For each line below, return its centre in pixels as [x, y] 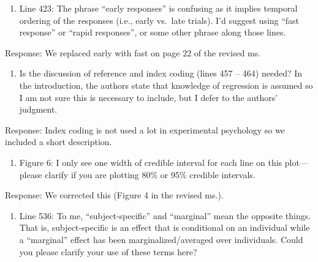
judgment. [38, 109]
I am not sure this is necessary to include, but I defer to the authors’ [149, 97]
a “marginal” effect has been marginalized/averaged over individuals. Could [161, 239]
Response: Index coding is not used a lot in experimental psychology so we [145, 129]
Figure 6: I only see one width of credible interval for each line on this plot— [164, 162]
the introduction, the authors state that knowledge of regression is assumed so [166, 85]
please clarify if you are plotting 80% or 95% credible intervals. [137, 174]
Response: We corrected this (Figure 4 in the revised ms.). [114, 195]
